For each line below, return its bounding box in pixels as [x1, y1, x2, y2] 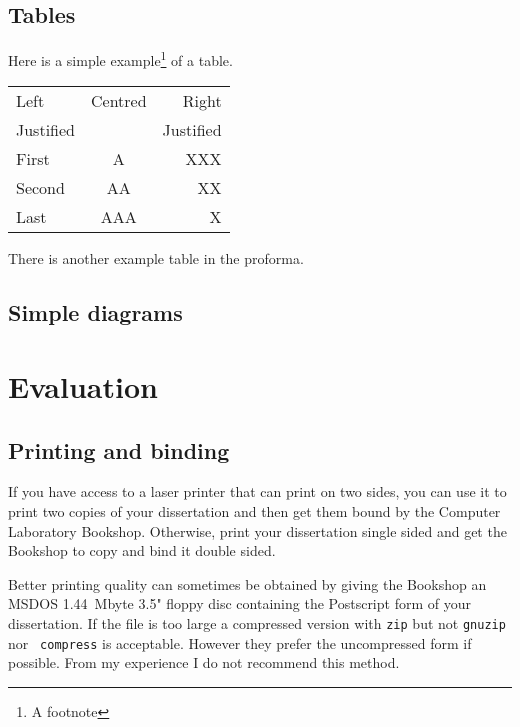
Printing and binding [8, 434, 230, 465]
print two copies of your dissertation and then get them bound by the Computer [8, 501, 501, 521]
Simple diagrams [8, 297, 183, 328]
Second [16, 176, 65, 200]
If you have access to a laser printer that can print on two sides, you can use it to [8, 481, 507, 502]
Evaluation [8, 366, 158, 407]
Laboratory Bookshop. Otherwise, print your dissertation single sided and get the [8, 520, 507, 541]
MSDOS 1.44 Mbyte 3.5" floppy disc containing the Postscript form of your [8, 593, 471, 614]
